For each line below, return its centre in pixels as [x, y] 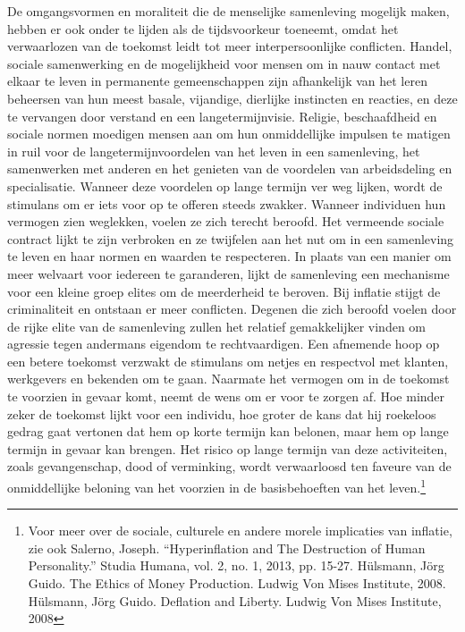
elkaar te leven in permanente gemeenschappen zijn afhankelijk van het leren [217, 81]
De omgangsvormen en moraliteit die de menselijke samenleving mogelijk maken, [228, 11]
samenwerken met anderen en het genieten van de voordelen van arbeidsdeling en [230, 169]
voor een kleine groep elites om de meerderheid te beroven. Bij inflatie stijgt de [224, 291]
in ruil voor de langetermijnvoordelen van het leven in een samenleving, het [214, 151]
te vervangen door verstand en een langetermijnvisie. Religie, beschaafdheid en [222, 116]
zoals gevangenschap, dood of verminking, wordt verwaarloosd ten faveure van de [229, 466]
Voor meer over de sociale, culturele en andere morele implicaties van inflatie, [240, 531]
